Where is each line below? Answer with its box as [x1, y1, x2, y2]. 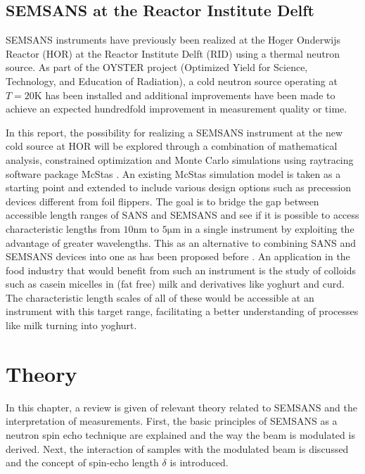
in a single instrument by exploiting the [184, 221, 354, 236]
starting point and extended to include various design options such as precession [6, 180, 352, 195]
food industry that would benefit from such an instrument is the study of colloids [6, 262, 357, 277]
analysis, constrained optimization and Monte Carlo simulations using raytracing [6, 152, 354, 167]
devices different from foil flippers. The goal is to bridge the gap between [6, 193, 319, 208]
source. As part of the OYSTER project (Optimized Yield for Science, [6, 60, 308, 75]
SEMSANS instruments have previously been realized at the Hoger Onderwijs [6, 32, 340, 47]
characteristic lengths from [6, 221, 120, 236]
